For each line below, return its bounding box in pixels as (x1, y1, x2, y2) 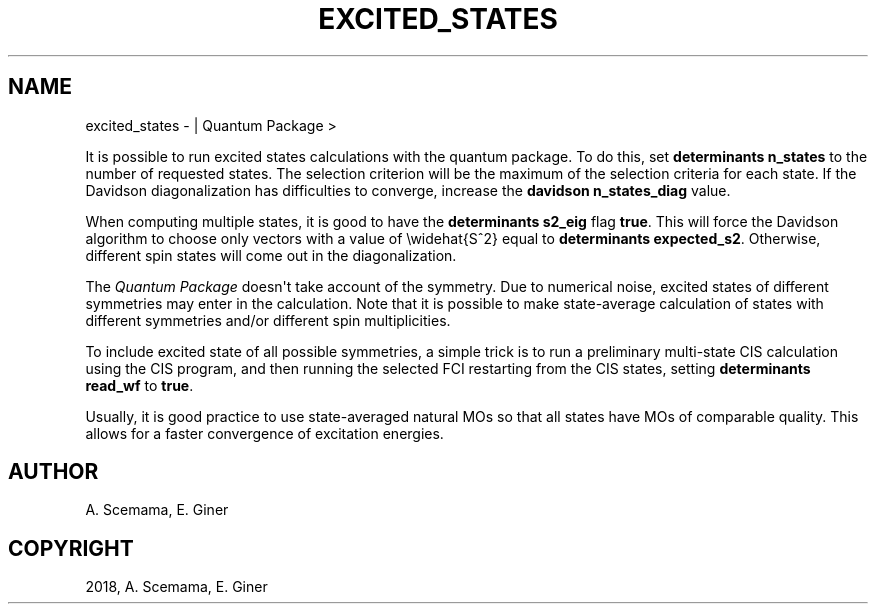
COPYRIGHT (8, 535, 134, 561)
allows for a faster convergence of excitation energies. (85, 424, 444, 442)
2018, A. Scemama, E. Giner (85, 578, 268, 596)
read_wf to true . (85, 376, 194, 394)
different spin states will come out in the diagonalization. (85, 246, 457, 264)
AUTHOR (8, 459, 99, 485)
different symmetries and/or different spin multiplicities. (85, 311, 451, 329)
